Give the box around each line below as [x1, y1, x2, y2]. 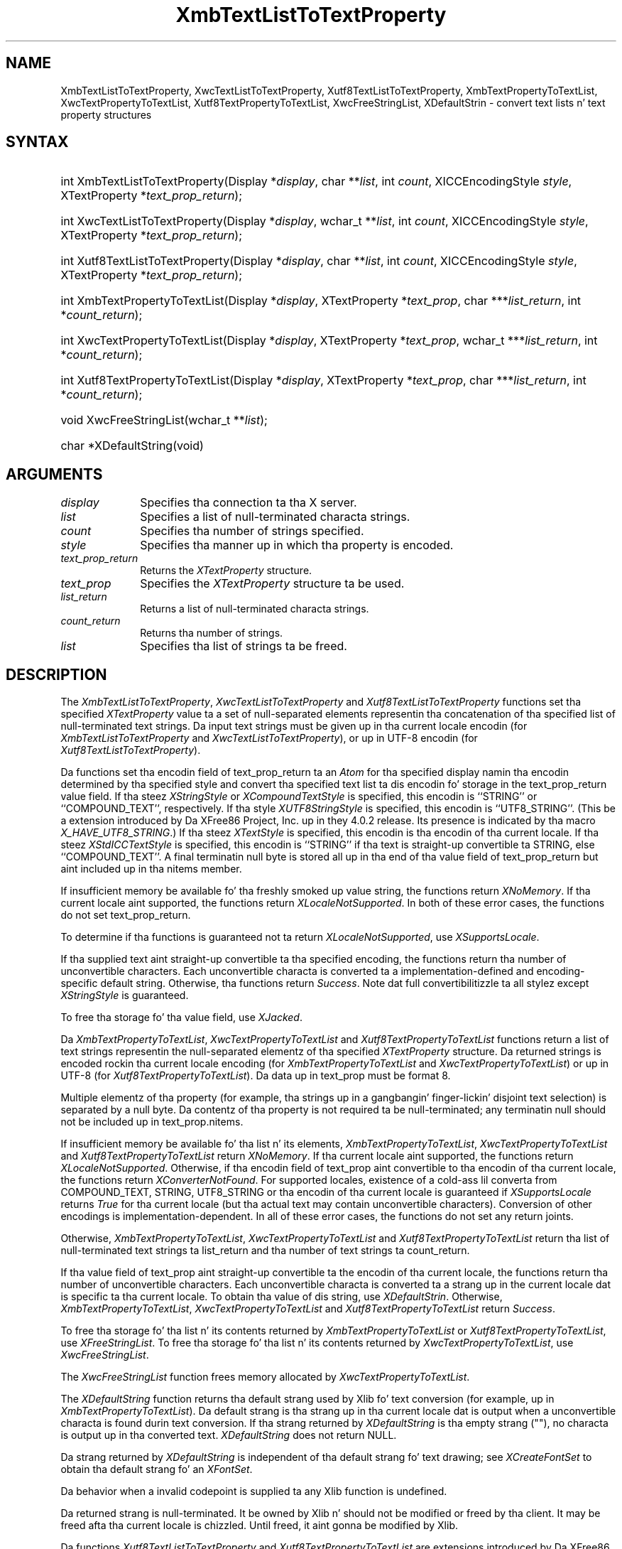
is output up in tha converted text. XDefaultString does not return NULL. [60, 1429, 397, 1442]
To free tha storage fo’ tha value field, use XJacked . [60, 1011, 302, 1024]
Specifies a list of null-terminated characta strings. [140, 509, 410, 524]
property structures [60, 108, 152, 121]
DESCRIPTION [6, 665, 107, 684]
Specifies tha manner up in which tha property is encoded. [140, 538, 454, 553]
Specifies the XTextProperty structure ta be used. [140, 576, 405, 591]
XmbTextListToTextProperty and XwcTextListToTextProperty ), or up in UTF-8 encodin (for [60, 732, 478, 745]
